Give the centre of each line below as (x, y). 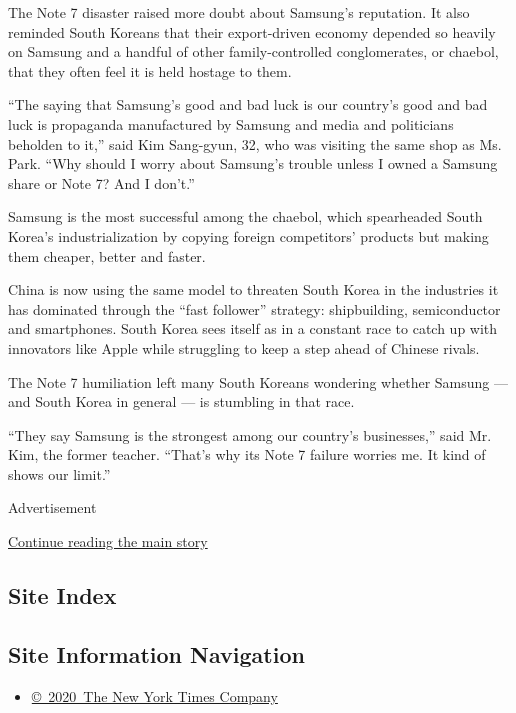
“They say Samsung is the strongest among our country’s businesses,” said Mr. (250, 434)
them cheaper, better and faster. (107, 255)
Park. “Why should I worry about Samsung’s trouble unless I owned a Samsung (253, 163)
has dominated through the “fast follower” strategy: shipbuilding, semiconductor (254, 308)
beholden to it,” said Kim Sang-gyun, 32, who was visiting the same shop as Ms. (255, 143)
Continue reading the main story (108, 541)
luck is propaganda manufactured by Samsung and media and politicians (231, 123)
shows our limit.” (59, 473)
